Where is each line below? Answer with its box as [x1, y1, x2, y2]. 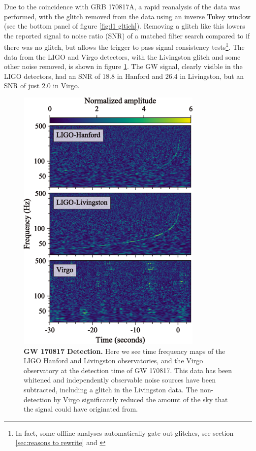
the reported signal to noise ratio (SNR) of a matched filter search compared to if [4, 30, 250, 40]
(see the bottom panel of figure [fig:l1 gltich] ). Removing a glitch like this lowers [4, 21, 245, 31]
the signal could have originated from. [24, 404, 138, 414]
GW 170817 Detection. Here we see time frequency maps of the [24, 346, 225, 356]
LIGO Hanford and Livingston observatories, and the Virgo [24, 355, 203, 366]
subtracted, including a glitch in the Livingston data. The [24, 384, 198, 394]
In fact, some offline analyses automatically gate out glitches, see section [15, 427, 234, 438]
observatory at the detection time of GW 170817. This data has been [24, 365, 232, 375]
